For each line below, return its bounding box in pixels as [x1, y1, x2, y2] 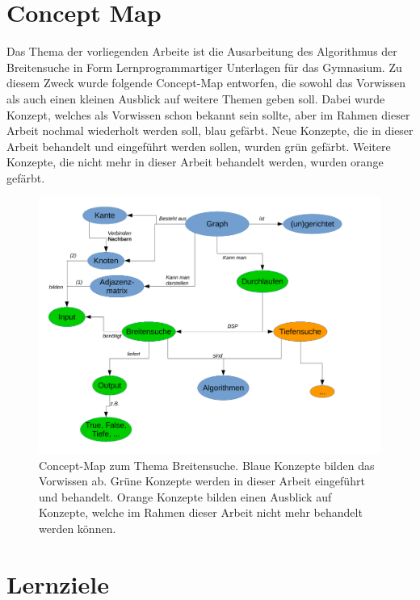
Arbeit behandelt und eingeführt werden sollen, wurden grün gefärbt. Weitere [6, 137, 391, 154]
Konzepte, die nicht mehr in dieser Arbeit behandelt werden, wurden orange [6, 153, 384, 170]
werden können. [39, 520, 116, 537]
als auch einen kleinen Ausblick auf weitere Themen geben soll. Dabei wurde [6, 90, 385, 107]
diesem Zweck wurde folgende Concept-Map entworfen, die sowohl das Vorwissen [6, 74, 405, 91]
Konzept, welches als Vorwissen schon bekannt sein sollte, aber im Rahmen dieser [6, 106, 410, 123]
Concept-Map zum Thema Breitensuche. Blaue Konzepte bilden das [39, 456, 375, 473]
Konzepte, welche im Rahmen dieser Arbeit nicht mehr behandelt [39, 504, 363, 521]
